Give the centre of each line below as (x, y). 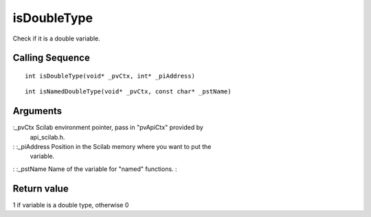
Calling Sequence (52, 58)
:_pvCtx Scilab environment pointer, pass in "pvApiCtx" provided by (108, 128)
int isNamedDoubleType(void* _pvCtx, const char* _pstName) (128, 92)
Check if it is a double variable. (57, 38)
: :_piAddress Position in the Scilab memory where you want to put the (112, 147)
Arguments (37, 111)
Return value (41, 189)
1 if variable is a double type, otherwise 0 (71, 205)
